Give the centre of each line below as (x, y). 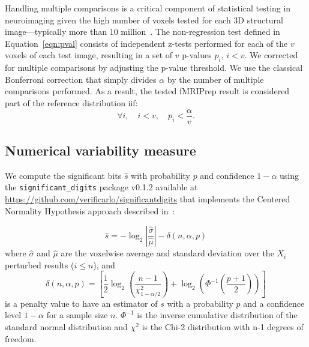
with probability (160, 175)
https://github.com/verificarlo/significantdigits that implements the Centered (148, 199)
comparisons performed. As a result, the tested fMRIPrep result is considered (147, 91)
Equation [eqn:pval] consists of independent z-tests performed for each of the (146, 43)
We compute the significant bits (63, 175)
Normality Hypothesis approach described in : (90, 210)
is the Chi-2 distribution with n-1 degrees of (223, 327)
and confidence (227, 175)
